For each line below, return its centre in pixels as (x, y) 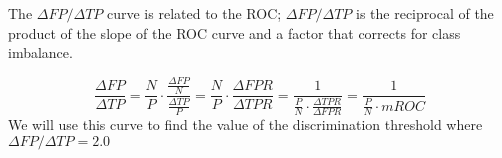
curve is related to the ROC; (194, 13)
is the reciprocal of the (425, 13)
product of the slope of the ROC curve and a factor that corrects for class (234, 32)
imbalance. (40, 52)
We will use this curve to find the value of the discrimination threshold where (245, 124)
